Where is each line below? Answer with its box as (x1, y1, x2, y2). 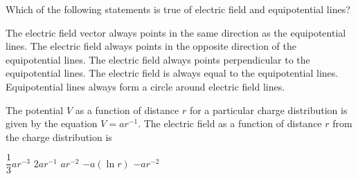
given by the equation (6, 116, 98, 131)
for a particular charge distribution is (189, 102, 348, 117)
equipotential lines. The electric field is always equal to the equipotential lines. (6, 66, 339, 80)
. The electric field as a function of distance (138, 116, 322, 131)
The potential (6, 102, 64, 117)
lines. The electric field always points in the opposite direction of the (6, 39, 296, 53)
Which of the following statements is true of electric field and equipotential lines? (6, 2, 350, 16)
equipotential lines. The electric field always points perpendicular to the (6, 52, 310, 66)
